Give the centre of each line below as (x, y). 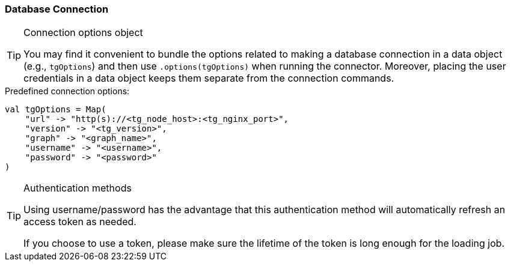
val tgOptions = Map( (56, 110)
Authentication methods (78, 188)
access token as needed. (80, 222)
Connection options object (83, 33)
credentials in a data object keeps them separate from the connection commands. (209, 78)
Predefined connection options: (67, 91)
